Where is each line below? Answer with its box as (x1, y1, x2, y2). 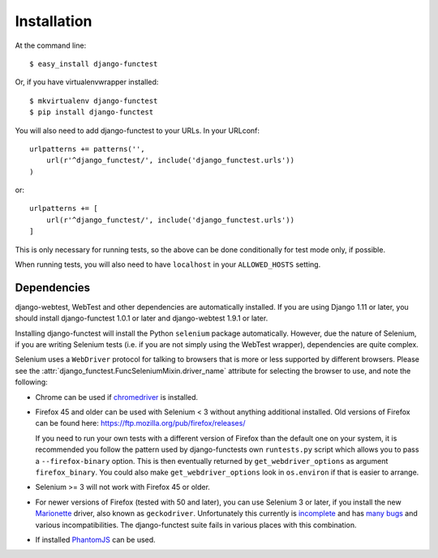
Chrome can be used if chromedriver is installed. (35, 392, 199, 401)
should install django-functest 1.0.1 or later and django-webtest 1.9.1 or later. (15, 313, 268, 324)
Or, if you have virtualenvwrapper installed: (15, 77, 159, 87)
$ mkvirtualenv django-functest (29, 96, 158, 105)
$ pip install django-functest (29, 108, 154, 117)
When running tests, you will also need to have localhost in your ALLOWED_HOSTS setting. (15, 260, 321, 269)
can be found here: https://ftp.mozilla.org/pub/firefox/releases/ (35, 418, 246, 428)
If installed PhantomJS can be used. (35, 534, 156, 544)
